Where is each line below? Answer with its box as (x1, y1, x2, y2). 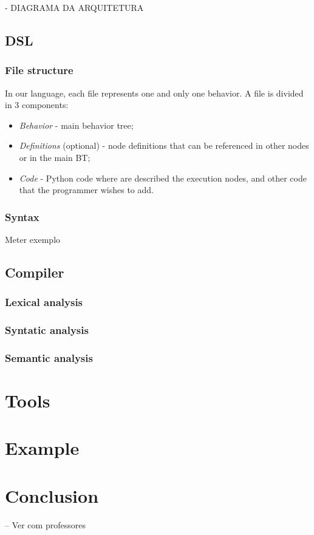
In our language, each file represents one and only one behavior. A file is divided (5, 86, 304, 99)
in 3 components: (5, 98, 69, 111)
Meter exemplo (5, 233, 61, 245)
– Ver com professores (5, 518, 86, 531)
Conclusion (5, 483, 99, 508)
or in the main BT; (19, 151, 90, 163)
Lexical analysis (5, 295, 83, 310)
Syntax (5, 209, 39, 224)
